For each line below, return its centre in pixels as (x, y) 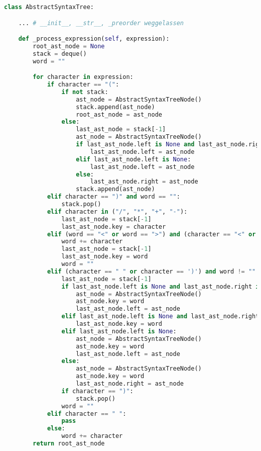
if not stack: (85, 92)
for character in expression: (83, 77)
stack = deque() (60, 54)
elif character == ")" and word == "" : (113, 197)
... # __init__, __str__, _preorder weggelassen (101, 23)
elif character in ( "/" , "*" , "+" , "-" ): (117, 211)
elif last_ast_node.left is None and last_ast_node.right (160, 317)
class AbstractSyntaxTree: (49, 7)
